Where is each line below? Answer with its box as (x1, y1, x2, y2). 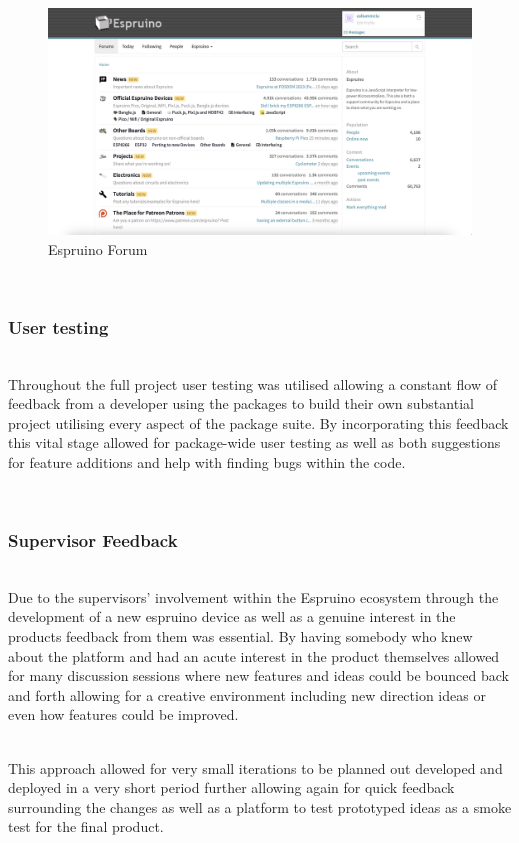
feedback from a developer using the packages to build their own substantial (8, 393, 474, 414)
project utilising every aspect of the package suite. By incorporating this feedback (8, 412, 509, 433)
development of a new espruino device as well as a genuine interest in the (8, 606, 456, 627)
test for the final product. (8, 816, 164, 837)
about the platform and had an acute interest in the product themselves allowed (8, 645, 500, 666)
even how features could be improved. (8, 704, 239, 725)
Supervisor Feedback (8, 527, 178, 552)
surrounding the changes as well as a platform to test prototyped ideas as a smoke (8, 796, 512, 817)
